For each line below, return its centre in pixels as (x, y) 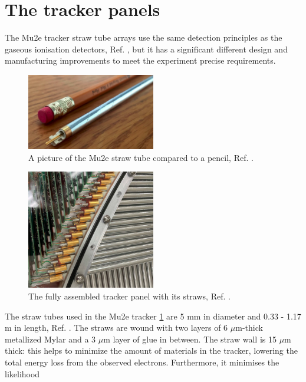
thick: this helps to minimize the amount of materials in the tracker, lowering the (151, 350)
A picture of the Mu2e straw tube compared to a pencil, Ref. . (141, 157)
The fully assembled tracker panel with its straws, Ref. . (129, 296)
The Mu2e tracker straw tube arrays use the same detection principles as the (144, 37)
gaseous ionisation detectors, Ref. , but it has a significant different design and (146, 49)
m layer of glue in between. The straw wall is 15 (190, 339)
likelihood (22, 373)
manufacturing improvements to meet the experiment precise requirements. (140, 60)
